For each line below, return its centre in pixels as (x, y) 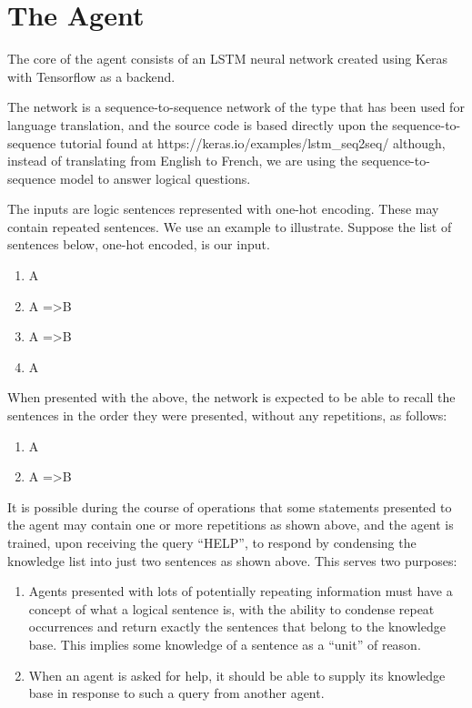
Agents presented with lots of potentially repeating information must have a (241, 591)
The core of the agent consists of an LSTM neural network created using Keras (228, 59)
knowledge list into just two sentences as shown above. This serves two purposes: (232, 560)
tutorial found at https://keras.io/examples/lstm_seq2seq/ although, (253, 142)
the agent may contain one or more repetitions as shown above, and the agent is (231, 525)
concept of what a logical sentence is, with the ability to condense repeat (231, 608)
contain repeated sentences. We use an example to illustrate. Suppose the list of (230, 226)
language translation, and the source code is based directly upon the (198, 124)
